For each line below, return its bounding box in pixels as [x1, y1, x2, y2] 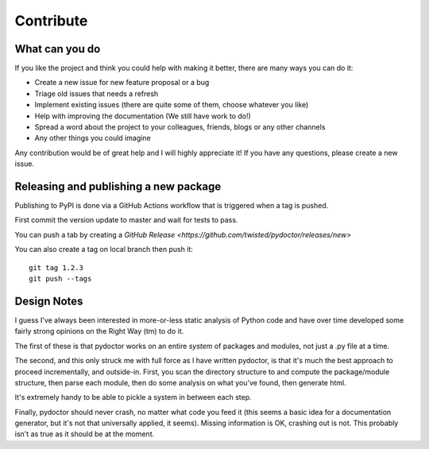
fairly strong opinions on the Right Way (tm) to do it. [14, 327, 184, 336]
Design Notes [14, 294, 83, 308]
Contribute [14, 12, 88, 29]
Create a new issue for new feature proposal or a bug [34, 78, 210, 87]
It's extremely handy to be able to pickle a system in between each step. [14, 393, 252, 402]
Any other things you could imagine [34, 134, 151, 143]
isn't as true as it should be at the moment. [14, 429, 155, 439]
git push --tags [29, 274, 92, 284]
